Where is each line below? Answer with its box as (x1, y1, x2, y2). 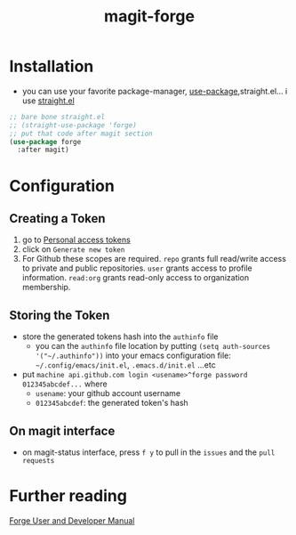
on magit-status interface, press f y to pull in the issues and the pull (21, 447, 276, 458)
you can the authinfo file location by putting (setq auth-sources (35, 341, 271, 352)
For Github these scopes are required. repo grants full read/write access (21, 254, 287, 264)
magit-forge (103, 6, 196, 27)
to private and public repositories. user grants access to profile (21, 263, 253, 273)
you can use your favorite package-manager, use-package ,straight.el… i (21, 85, 288, 96)
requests (21, 456, 55, 465)
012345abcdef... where (21, 378, 108, 389)
